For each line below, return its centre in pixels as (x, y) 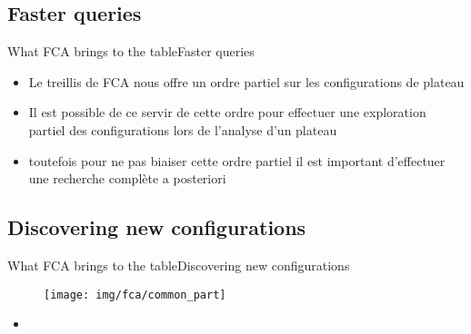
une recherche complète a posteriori (127, 178)
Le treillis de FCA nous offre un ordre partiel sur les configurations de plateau (246, 81)
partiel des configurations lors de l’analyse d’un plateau (183, 129)
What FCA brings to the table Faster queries (131, 51)
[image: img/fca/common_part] (135, 295)
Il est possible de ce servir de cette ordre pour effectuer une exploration (227, 112)
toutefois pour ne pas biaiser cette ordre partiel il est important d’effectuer (237, 160)
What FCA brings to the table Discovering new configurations (179, 265)
